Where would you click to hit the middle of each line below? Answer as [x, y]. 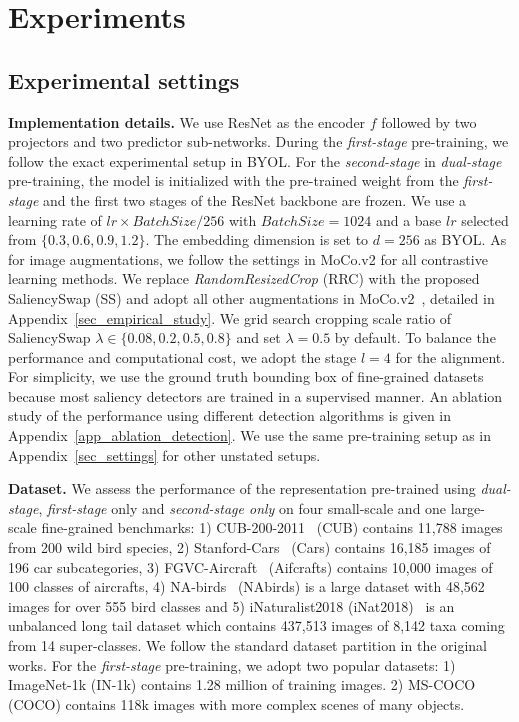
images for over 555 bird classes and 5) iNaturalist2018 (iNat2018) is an [231, 605]
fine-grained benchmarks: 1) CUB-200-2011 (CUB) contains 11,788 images [272, 527]
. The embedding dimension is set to [257, 239]
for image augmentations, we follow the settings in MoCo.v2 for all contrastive [248, 258]
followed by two [429, 121]
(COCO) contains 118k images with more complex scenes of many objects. [236, 703]
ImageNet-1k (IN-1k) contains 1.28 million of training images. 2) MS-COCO [242, 684]
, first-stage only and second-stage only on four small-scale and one [242, 507]
